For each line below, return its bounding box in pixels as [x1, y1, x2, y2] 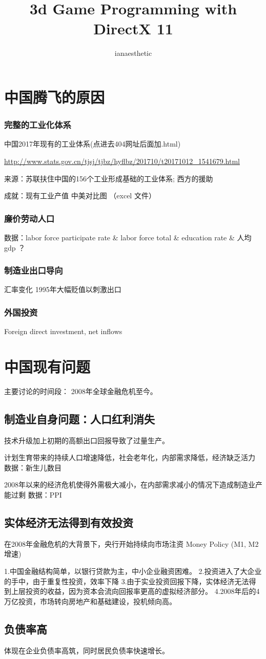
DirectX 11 [93, 18, 173, 39]
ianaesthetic [114, 48, 152, 58]
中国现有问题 [4, 356, 91, 377]
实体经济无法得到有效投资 [4, 514, 133, 530]
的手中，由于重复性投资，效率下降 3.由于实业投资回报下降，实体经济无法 [4, 575, 249, 586]
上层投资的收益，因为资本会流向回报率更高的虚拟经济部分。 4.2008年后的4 [11, 586, 260, 596]
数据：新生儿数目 [4, 462, 62, 472]
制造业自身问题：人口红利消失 [4, 410, 155, 426]
